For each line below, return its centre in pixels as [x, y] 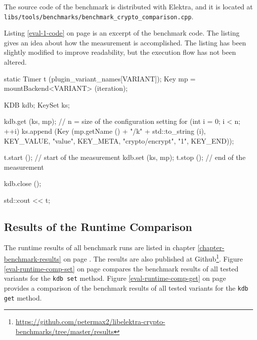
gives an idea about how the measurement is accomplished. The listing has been [125, 42]
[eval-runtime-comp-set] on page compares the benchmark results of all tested [121, 268]
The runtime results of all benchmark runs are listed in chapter [100, 247]
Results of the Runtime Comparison [98, 226]
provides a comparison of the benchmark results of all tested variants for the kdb [126, 287]
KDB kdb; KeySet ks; [37, 104]
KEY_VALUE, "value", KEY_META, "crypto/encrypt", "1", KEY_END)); [119, 140]
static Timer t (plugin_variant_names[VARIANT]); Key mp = [100, 78]
